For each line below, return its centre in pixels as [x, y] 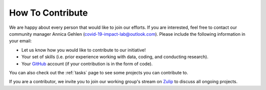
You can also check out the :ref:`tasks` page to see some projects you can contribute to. [99, 72]
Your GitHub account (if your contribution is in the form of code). [87, 64]
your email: [20, 41]
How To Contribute [49, 13]
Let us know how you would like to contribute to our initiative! [84, 50]
